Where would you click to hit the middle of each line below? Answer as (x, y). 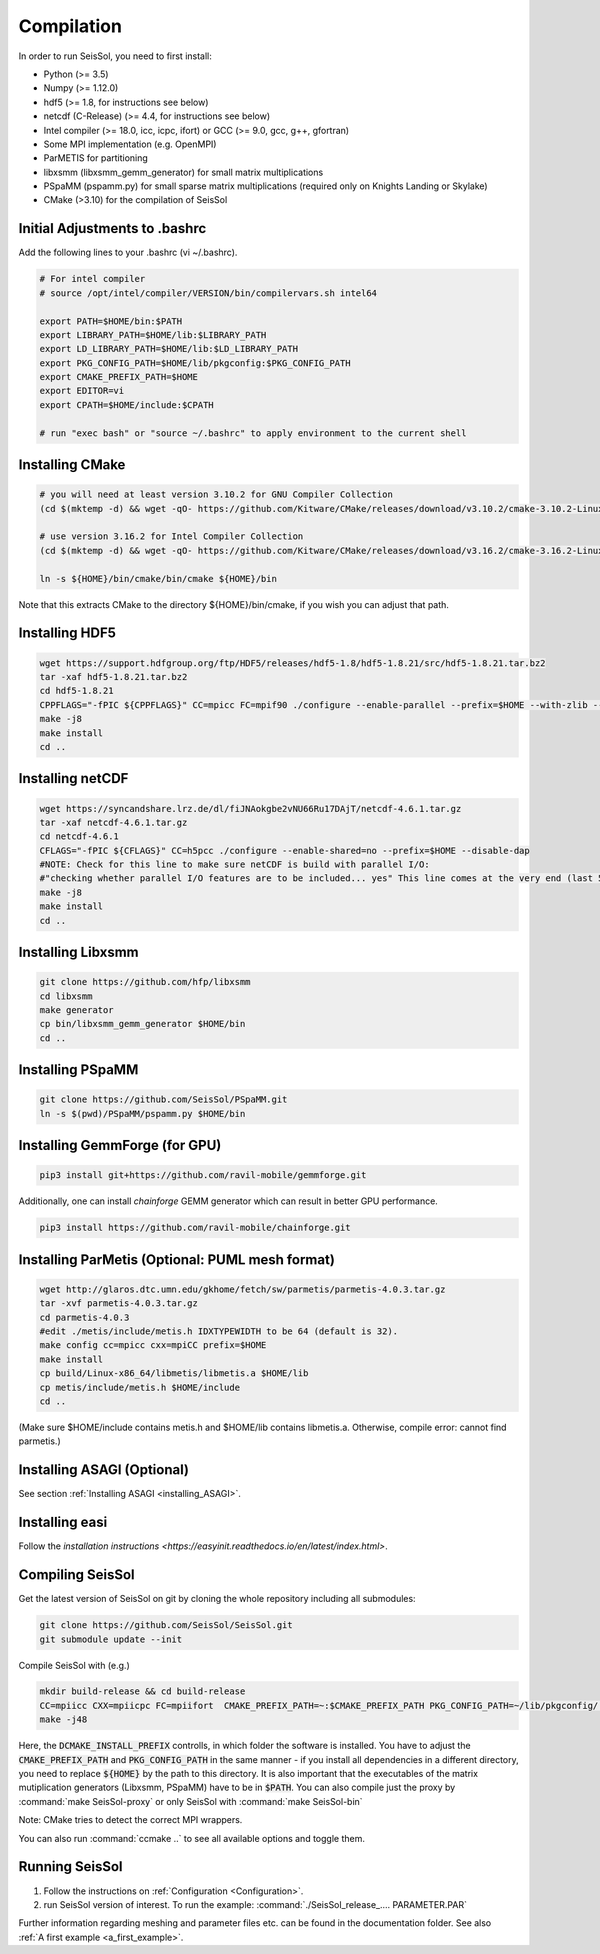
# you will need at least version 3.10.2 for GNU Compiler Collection (216, 494)
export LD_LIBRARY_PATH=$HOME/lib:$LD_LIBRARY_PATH (169, 349)
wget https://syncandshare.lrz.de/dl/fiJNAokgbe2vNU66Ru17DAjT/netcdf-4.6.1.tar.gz (250, 808)
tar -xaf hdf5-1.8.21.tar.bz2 (113, 676)
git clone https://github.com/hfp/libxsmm (145, 982)
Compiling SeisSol (76, 1575)
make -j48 (63, 1719)
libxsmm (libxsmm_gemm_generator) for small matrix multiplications (183, 172)
